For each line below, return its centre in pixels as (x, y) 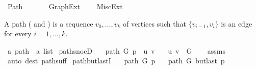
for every (18, 33)
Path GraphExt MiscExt (65, 6)
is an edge (237, 23)
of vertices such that (155, 23)
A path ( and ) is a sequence (49, 23)
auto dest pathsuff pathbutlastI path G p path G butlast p (116, 61)
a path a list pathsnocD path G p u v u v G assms (117, 50)
